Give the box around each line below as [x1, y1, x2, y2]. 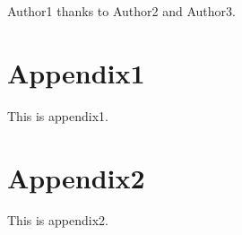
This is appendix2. [7, 211, 108, 230]
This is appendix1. [7, 106, 108, 125]
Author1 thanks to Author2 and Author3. [7, 2, 236, 20]
